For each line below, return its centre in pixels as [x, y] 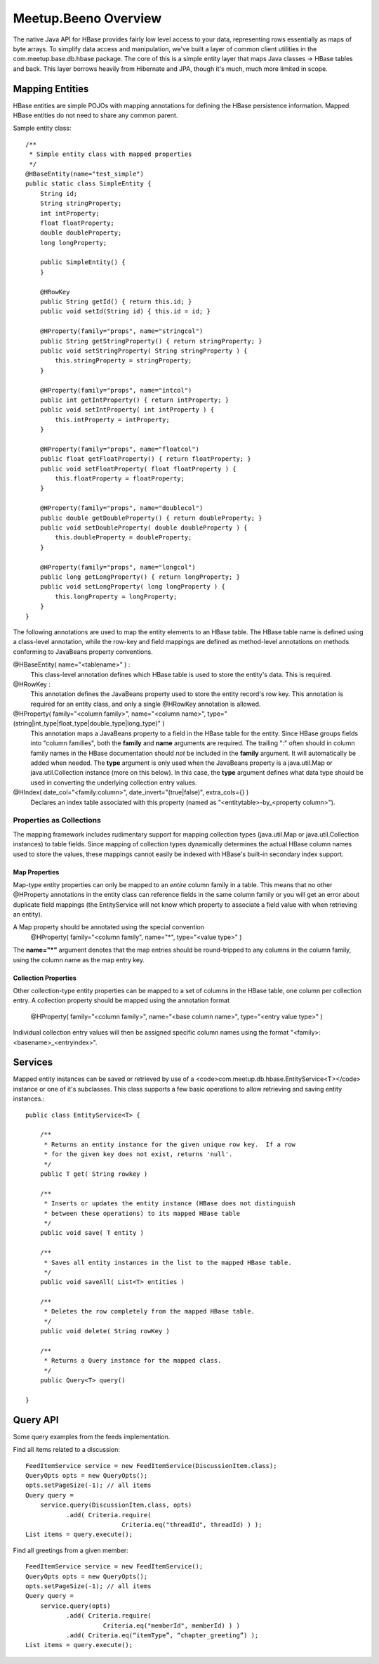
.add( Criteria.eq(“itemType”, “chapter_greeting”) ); [162, 1635]
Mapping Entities [51, 89]
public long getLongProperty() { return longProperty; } [140, 577]
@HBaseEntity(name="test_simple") [85, 173]
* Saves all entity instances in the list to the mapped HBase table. [168, 1262]
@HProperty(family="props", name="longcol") [118, 567]
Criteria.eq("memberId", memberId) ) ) [171, 1625]
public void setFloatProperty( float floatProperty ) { [138, 469]
